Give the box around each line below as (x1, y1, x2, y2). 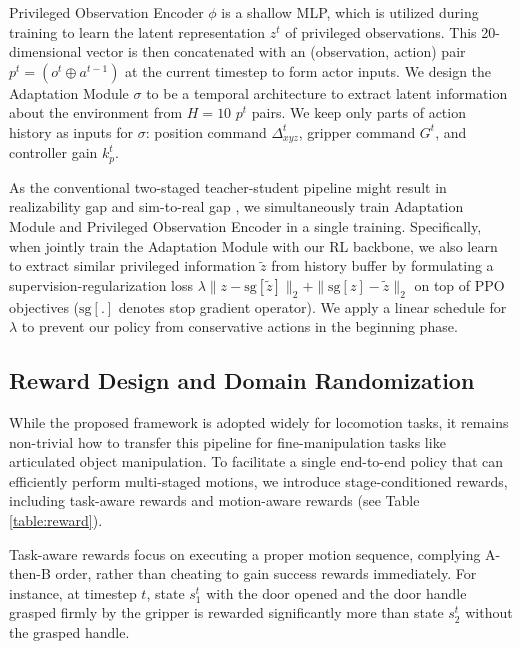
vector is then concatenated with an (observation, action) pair (86, 41, 466, 62)
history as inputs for (9, 121, 133, 142)
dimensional (9, 41, 82, 62)
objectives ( (9, 296, 80, 317)
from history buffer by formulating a (271, 255, 494, 276)
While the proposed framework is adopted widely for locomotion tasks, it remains (9, 412, 509, 433)
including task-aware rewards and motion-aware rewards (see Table (9, 490, 420, 511)
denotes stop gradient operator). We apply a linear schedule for (118, 296, 507, 317)
